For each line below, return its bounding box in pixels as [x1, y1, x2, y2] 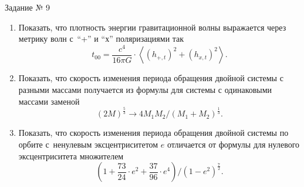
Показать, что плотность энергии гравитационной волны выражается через [18, 21, 286, 33]
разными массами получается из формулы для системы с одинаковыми [18, 83, 272, 95]
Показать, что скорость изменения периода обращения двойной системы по [18, 126, 289, 139]
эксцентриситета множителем [18, 149, 124, 162]
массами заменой [18, 95, 80, 107]
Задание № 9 [5, 1, 50, 13]
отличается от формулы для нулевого [167, 138, 300, 151]
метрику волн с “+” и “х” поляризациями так [18, 32, 184, 45]
